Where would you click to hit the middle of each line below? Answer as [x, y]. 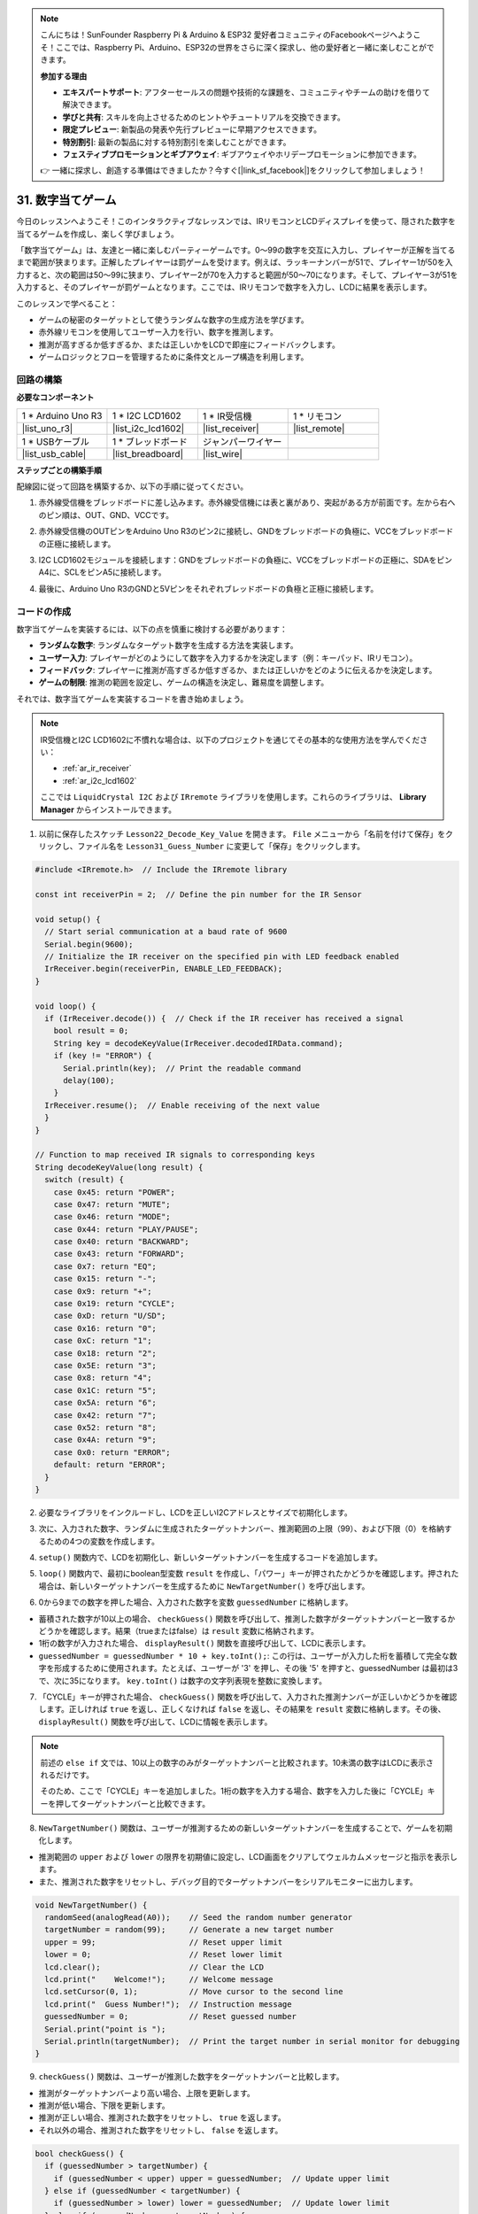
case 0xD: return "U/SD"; [110, 1316]
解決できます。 [89, 105]
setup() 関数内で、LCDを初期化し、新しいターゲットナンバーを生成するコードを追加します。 [210, 1558]
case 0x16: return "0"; [105, 1328]
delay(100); [89, 1080]
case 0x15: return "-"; [105, 1279]
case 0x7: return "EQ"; [105, 1266]
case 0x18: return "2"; [105, 1353]
